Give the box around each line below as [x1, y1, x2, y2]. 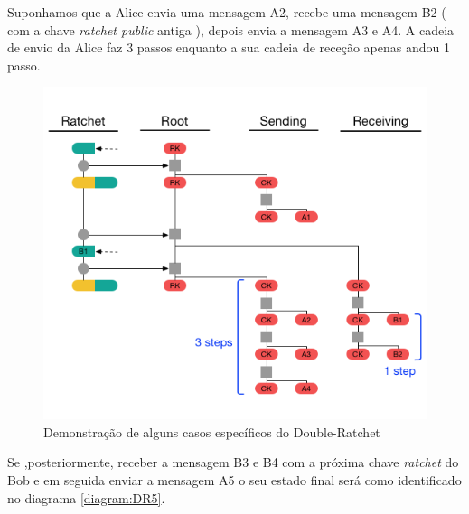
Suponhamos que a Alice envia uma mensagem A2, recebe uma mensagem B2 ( [7, 3, 446, 21]
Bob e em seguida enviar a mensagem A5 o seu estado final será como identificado [7, 470, 462, 489]
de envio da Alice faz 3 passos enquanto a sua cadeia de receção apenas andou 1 [7, 38, 450, 57]
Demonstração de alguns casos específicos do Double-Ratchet [43, 422, 380, 441]
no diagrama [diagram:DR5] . [7, 488, 165, 507]
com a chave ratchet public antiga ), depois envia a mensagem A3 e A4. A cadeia [7, 20, 455, 39]
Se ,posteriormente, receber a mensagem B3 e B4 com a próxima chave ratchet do [7, 453, 459, 472]
